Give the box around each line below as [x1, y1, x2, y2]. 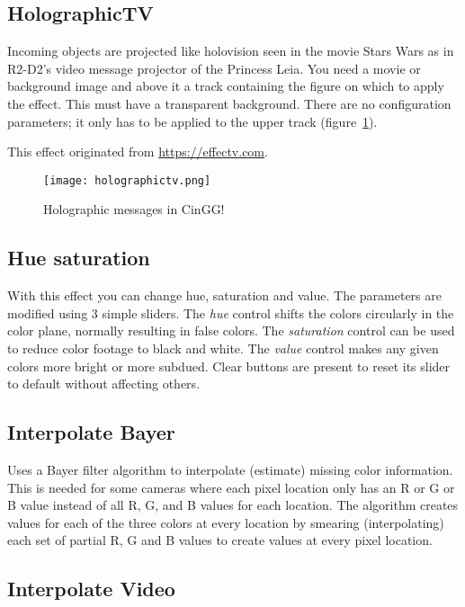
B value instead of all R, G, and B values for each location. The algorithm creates [7, 495, 459, 514]
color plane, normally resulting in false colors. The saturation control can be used [7, 321, 455, 340]
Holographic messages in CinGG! [43, 200, 225, 219]
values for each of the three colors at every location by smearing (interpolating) [7, 513, 444, 531]
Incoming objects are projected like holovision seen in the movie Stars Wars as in [7, 41, 454, 60]
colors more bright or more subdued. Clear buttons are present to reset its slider [7, 356, 451, 375]
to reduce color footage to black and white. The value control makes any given [7, 339, 439, 357]
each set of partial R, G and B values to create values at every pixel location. [7, 531, 433, 549]
